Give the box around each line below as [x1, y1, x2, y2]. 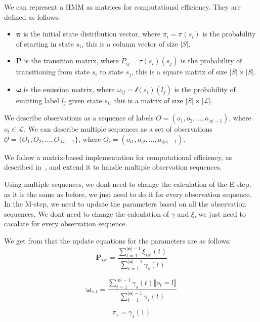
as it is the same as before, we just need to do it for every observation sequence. [4, 188, 252, 199]
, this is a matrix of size [109, 95, 183, 105]
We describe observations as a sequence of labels [4, 112, 154, 123]
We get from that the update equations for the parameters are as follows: [4, 235, 231, 246]
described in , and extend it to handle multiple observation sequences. [4, 162, 222, 172]
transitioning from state [16, 66, 90, 77]
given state [68, 95, 102, 105]
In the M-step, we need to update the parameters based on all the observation [4, 198, 246, 209]
